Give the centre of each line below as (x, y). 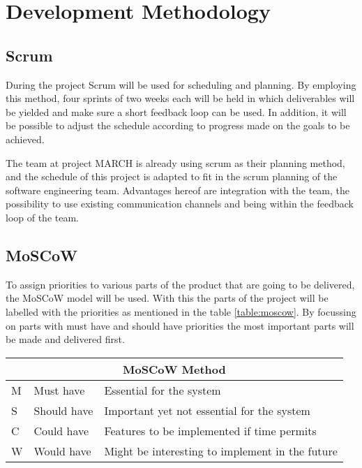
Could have (61, 430)
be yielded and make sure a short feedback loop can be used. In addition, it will (176, 111)
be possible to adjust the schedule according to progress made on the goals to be (178, 125)
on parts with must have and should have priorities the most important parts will (180, 325)
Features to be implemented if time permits (210, 430)
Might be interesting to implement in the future (221, 451)
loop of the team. (42, 217)
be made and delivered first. (65, 339)
